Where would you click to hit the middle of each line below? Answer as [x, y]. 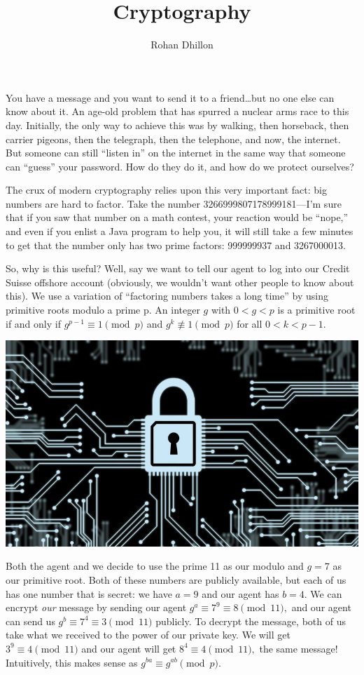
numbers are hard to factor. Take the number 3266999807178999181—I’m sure [174, 203]
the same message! [299, 648]
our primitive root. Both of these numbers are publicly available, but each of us [176, 579]
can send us [30, 621]
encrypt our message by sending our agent [96, 607]
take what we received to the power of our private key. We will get [148, 635]
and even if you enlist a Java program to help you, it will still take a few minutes [180, 231]
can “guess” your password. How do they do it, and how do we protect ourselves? [180, 166]
